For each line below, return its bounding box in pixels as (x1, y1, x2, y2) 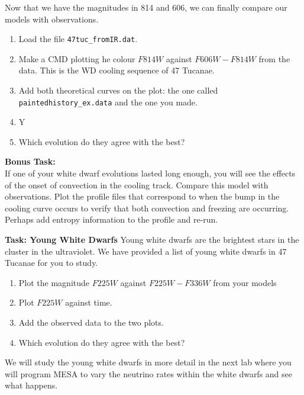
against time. (65, 296, 112, 309)
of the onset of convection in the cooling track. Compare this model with (5, 178, 269, 191)
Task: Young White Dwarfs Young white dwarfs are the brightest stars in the (5, 233, 299, 246)
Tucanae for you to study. (5, 256, 98, 269)
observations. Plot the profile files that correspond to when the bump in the (5, 190, 280, 203)
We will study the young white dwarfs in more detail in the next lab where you (5, 356, 292, 368)
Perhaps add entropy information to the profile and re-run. (5, 213, 218, 226)
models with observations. (5, 12, 99, 25)
